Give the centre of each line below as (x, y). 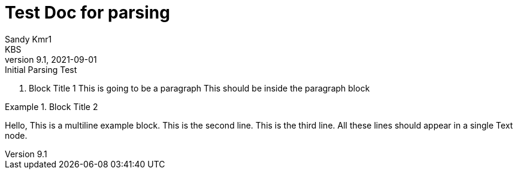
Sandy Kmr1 (28, 39)
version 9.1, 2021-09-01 (51, 59)
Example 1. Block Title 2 (52, 106)
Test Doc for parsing (87, 13)
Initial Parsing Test (41, 69)
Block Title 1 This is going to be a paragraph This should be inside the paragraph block (199, 88)
